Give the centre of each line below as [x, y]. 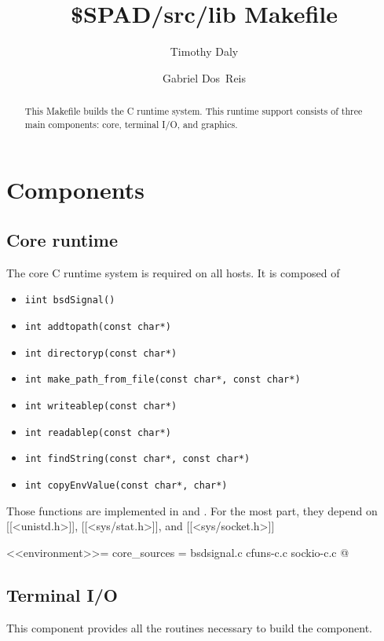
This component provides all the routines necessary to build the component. [190, 627]
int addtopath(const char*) [98, 327]
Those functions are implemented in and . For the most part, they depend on [192, 510]
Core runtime [62, 240]
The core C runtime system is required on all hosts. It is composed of [173, 272]
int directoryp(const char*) [101, 353]
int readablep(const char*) [98, 432]
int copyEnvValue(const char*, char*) [126, 485]
